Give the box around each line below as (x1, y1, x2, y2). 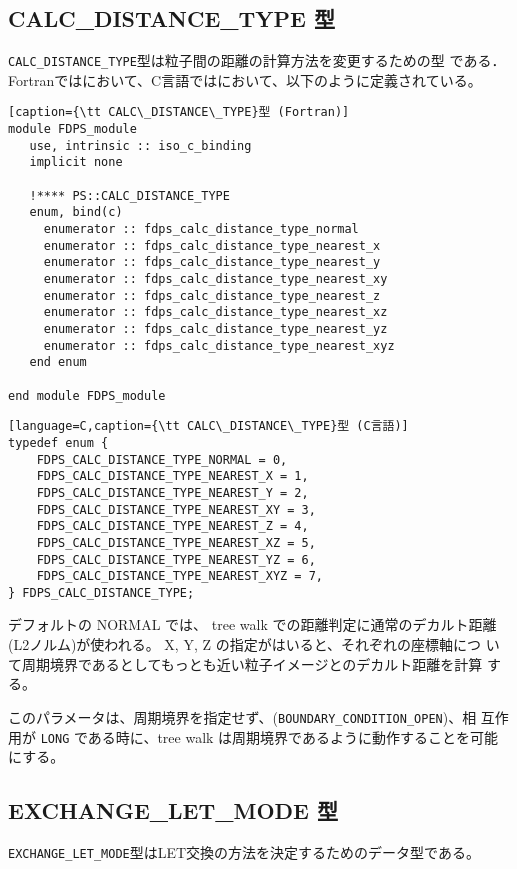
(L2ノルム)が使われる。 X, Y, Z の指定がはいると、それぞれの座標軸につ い (8, 634, 500, 655)
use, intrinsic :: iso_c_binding (29, 138, 252, 153)
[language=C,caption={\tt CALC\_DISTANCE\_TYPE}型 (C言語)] (8, 419, 409, 434)
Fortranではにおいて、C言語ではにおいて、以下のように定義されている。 (8, 69, 482, 90)
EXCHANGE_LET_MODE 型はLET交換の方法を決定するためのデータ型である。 (8, 841, 480, 862)
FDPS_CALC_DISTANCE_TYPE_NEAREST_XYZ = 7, (36, 569, 323, 584)
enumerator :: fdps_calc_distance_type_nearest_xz (43, 305, 388, 320)
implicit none (29, 155, 123, 170)
